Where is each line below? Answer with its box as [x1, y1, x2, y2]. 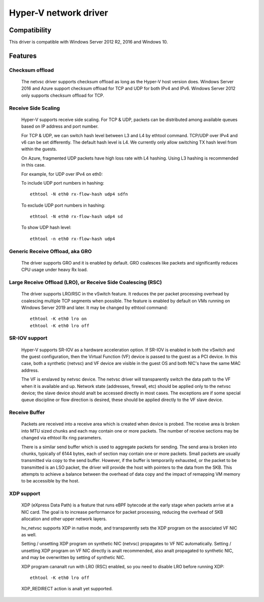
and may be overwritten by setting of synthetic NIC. [21, 554, 126, 560]
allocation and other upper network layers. [21, 516, 107, 522]
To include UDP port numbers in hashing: [21, 180, 105, 186]
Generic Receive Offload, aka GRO [9, 248, 92, 255]
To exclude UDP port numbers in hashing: [21, 202, 105, 208]
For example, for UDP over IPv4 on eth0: [21, 171, 103, 177]
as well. [21, 531, 37, 537]
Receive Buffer [9, 409, 45, 416]
